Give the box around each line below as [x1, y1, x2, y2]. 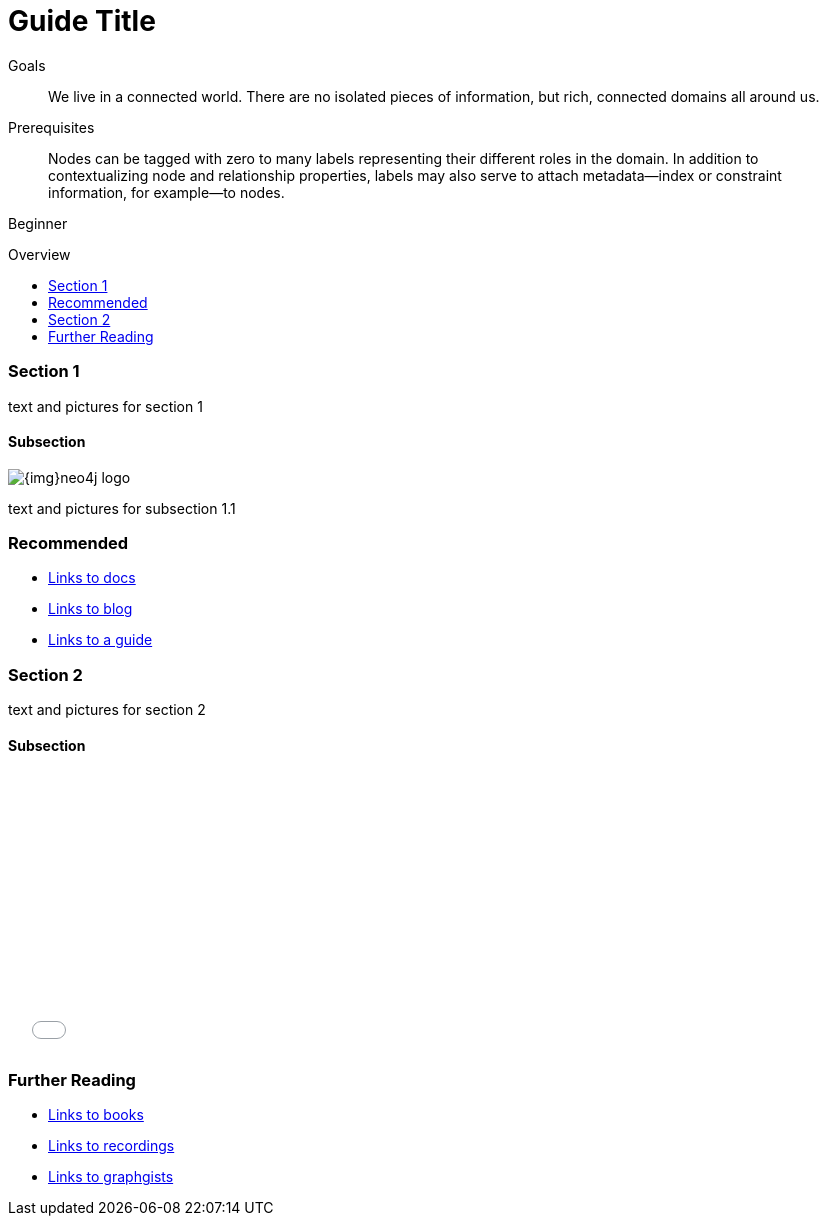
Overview [8, 245, 71, 263]
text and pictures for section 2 [8, 701, 206, 719]
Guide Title [8, 4, 156, 38]
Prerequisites [8, 118, 95, 136]
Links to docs [48, 569, 136, 587]
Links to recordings [48, 1137, 175, 1155]
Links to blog [48, 600, 133, 618]
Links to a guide [48, 631, 153, 649]
